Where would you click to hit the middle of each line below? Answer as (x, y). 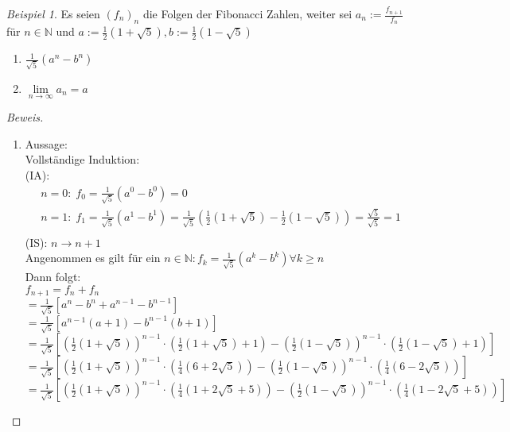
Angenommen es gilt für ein (93, 258)
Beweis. (25, 117)
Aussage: (46, 143)
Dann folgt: (53, 277)
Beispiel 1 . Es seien (53, 13)
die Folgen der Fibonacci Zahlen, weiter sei (247, 13)
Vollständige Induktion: (82, 159)
